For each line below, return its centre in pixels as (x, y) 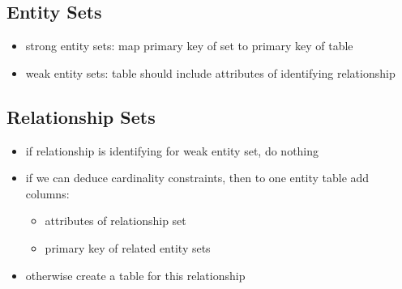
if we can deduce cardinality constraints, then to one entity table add (197, 178)
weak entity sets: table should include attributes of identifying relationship (210, 72)
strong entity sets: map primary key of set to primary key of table (189, 46)
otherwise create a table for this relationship (135, 275)
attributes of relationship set (115, 221)
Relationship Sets (81, 116)
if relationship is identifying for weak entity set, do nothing (172, 150)
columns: (47, 193)
